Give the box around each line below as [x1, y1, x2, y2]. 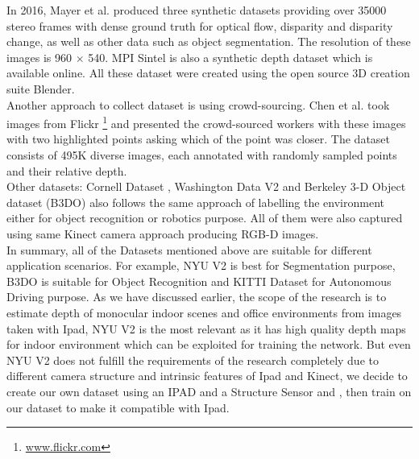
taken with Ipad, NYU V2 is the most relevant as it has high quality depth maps [6, 320, 406, 337]
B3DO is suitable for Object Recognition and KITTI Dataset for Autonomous [6, 272, 392, 289]
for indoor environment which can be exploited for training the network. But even [6, 336, 411, 353]
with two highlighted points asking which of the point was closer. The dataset [6, 130, 391, 147]
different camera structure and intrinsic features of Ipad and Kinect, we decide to [6, 367, 408, 384]
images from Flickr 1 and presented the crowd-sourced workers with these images [6, 113, 406, 131]
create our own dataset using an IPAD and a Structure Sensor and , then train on [6, 382, 412, 399]
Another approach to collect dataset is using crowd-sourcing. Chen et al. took [6, 96, 390, 113]
